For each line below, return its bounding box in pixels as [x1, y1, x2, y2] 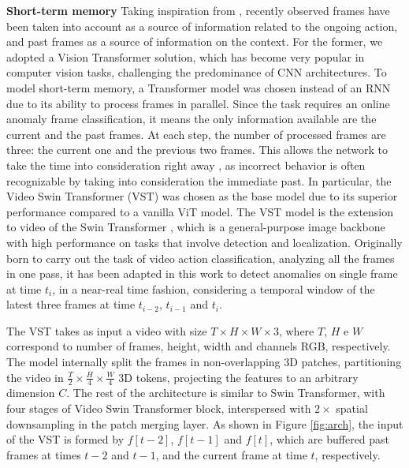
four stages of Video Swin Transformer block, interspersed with [6, 400, 311, 417]
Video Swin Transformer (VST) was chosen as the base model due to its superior [6, 188, 398, 204]
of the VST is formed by [6, 431, 125, 447]
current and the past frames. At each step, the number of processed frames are [6, 125, 386, 142]
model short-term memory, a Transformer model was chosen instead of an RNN [6, 79, 391, 95]
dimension [6, 384, 55, 401]
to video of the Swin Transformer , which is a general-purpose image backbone [6, 219, 385, 235]
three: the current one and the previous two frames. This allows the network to [6, 141, 388, 158]
